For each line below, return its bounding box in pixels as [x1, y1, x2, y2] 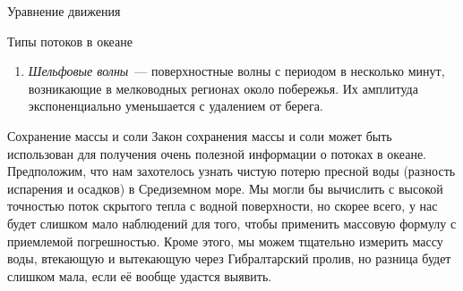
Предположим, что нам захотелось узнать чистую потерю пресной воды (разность [7, 162, 456, 180]
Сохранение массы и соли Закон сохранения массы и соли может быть [7, 126, 392, 145]
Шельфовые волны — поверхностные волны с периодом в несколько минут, [28, 62, 445, 80]
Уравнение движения [7, 2, 121, 20]
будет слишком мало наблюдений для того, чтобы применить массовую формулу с [7, 213, 457, 232]
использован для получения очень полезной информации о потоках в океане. [7, 144, 427, 162]
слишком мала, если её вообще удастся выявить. [7, 266, 272, 285]
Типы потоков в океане [7, 31, 133, 50]
